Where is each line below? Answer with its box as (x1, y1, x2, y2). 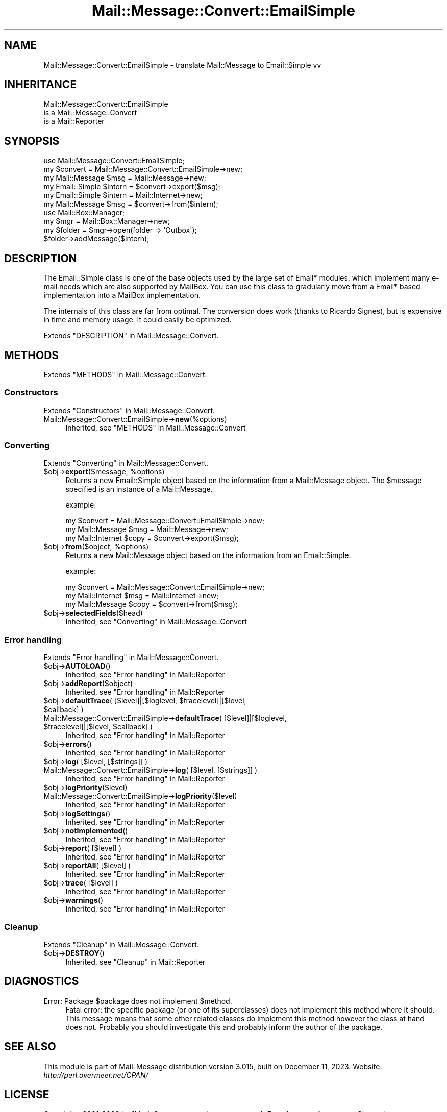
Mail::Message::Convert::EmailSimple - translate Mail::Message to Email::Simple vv (43, 60, 321, 69)
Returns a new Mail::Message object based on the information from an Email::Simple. (65, 551, 351, 560)
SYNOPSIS (4, 134, 60, 147)
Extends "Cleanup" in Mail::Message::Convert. (43, 940, 199, 949)
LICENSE (4, 1088, 49, 1101)
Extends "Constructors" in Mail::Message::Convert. (43, 406, 215, 415)
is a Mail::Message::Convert (43, 108, 137, 117)
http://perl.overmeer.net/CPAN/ (43, 1070, 148, 1079)
